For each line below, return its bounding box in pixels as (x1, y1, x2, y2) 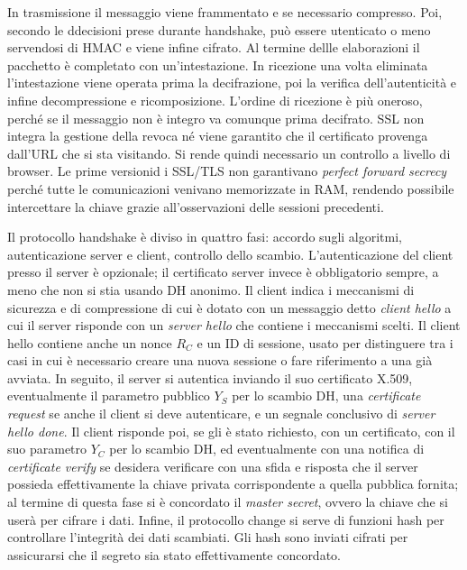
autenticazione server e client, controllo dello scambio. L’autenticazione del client (7, 244, 453, 263)
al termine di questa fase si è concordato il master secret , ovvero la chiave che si (7, 492, 448, 511)
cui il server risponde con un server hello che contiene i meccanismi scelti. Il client (7, 316, 461, 335)
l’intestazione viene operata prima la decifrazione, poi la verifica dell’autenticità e (7, 73, 457, 92)
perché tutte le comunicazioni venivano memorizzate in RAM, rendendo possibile (7, 179, 454, 198)
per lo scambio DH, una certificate (232, 386, 421, 405)
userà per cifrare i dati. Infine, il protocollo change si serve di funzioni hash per (7, 510, 444, 529)
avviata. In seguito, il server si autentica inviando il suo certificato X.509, (7, 368, 413, 387)
